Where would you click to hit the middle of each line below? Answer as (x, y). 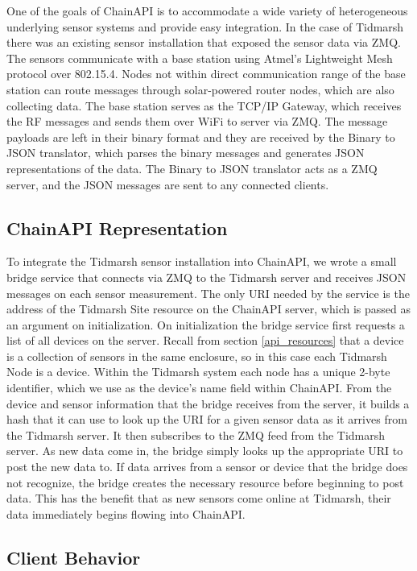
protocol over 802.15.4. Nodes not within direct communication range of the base (206, 74)
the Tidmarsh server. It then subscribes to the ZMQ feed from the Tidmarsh (196, 434)
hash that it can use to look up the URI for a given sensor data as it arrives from (207, 419)
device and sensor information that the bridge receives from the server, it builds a (208, 403)
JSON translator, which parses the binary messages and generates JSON (186, 153)
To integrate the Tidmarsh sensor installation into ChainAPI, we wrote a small (202, 261)
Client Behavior (74, 557)
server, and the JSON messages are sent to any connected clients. (168, 184)
